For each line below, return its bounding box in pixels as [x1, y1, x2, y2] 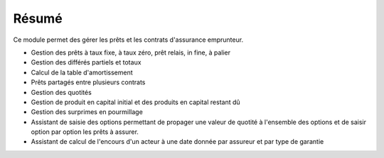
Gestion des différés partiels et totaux [31, 58, 142, 67]
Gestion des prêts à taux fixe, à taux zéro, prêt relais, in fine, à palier [31, 48, 231, 57]
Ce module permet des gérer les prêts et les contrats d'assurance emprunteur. [13, 35, 244, 44]
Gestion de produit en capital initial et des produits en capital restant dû [31, 98, 241, 106]
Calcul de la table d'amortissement [31, 68, 133, 77]
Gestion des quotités [31, 88, 92, 96]
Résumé [13, 11, 63, 26]
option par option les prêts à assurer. [31, 128, 139, 136]
